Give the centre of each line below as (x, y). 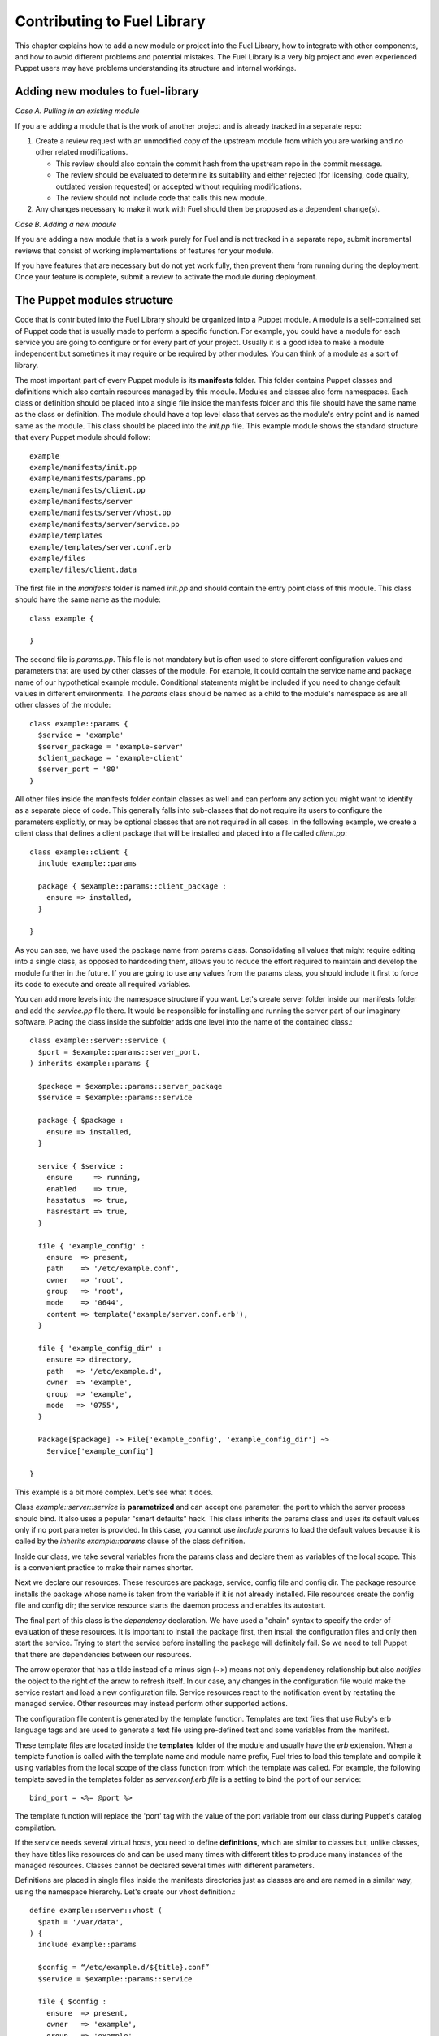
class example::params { (79, 724)
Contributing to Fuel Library (111, 21)
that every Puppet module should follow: (83, 437)
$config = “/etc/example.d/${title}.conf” (124, 1968)
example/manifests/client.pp (87, 490)
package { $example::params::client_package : (132, 886)
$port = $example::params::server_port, (120, 1052)
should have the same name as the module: (88, 599)
